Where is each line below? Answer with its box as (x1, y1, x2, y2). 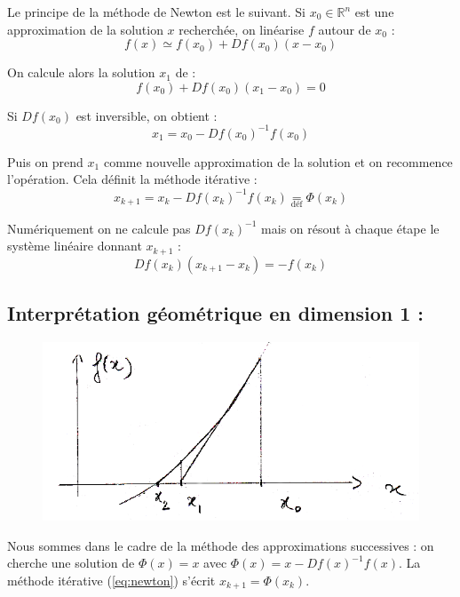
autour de (318, 20, 371, 38)
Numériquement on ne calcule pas (7, 219, 191, 237)
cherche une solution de (7, 553, 135, 572)
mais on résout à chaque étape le (261, 219, 440, 237)
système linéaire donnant (7, 236, 142, 255)
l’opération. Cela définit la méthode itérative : (7, 170, 258, 188)
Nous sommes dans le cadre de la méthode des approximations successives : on (7, 536, 434, 554)
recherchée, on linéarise (178, 20, 305, 38)
